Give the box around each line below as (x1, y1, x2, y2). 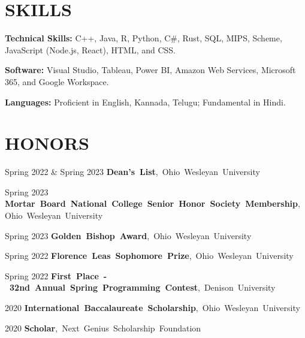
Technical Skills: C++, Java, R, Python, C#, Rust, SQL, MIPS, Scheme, (5, 32, 282, 44)
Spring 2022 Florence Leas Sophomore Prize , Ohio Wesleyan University (5, 249, 294, 262)
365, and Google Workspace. (5, 75, 109, 87)
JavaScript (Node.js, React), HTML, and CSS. (5, 43, 176, 56)
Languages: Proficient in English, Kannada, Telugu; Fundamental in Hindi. (5, 95, 286, 108)
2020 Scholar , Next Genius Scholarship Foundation (5, 321, 201, 334)
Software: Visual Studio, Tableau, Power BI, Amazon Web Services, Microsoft (5, 64, 296, 76)
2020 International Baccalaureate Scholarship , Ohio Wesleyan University (5, 301, 300, 313)
